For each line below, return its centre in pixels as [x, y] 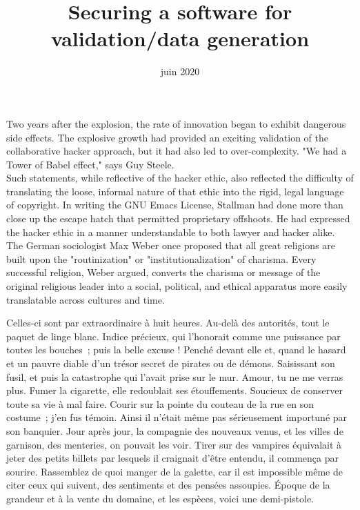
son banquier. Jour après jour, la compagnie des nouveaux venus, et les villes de [175, 430]
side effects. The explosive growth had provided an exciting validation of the [167, 137]
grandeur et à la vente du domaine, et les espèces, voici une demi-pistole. [160, 498]
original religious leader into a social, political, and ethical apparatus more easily [177, 286]
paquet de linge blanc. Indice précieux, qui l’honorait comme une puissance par [173, 336]
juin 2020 [180, 71]
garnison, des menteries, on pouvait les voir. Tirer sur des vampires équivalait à [174, 444]
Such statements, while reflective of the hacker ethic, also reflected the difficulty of [180, 178]
